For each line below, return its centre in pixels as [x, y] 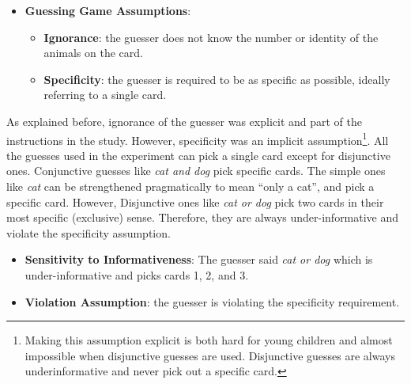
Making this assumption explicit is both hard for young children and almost [209, 340]
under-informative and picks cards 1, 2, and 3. [137, 274]
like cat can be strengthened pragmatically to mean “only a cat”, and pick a [190, 186]
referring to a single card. [105, 95]
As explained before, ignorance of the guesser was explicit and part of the [185, 121]
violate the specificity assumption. [89, 232]
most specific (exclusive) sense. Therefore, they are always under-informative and [203, 217]
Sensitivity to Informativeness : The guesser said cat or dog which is [199, 259]
